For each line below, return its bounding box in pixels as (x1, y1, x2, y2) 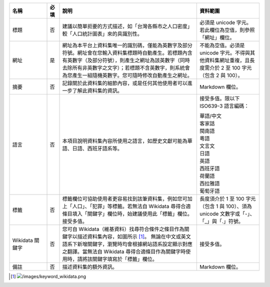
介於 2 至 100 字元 (209, 64, 252, 71)
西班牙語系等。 (87, 145, 122, 152)
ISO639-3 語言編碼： (199, 102, 249, 109)
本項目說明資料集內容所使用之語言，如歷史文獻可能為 (62, 137, 187, 144)
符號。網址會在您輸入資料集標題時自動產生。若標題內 (62, 49, 187, 56)
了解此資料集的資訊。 (72, 87, 122, 94)
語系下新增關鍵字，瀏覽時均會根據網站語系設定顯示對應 (62, 240, 192, 247)
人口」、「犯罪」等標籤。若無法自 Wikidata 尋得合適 (72, 203, 191, 209)
